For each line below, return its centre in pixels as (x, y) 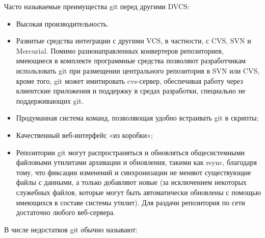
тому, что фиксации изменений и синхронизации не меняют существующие (134, 172)
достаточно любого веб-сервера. (65, 212)
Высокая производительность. (62, 23)
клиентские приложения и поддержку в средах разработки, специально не (131, 91)
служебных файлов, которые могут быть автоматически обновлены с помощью (138, 192)
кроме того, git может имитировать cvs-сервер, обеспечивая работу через (129, 80)
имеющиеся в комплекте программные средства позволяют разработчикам (131, 61)
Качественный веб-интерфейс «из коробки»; (84, 135)
